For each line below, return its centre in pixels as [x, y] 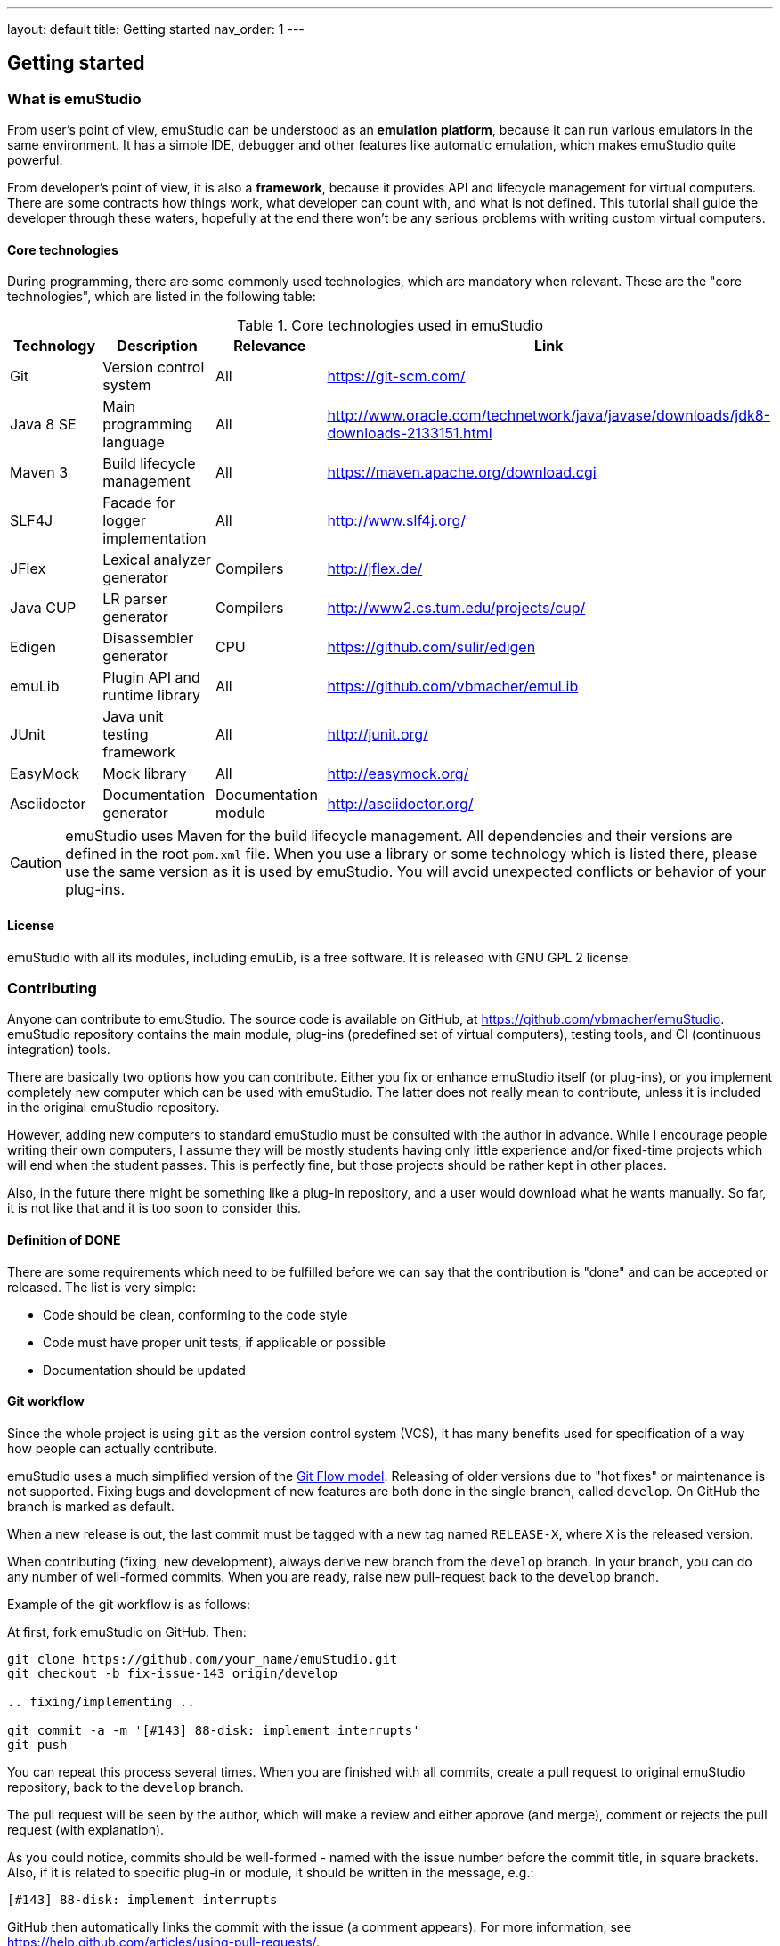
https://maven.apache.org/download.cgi [462, 473]
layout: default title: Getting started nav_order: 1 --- [156, 29]
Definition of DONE [64, 1240]
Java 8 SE [43, 425]
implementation [154, 539]
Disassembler [148, 638]
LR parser [135, 599]
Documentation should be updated [144, 1370]
